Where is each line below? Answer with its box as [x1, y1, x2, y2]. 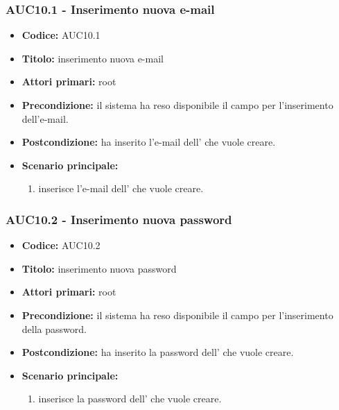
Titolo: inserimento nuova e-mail [21, 51, 164, 65]
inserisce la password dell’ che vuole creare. [38, 391, 222, 406]
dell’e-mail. [21, 111, 69, 126]
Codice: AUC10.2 [21, 238, 101, 253]
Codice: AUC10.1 [21, 28, 101, 42]
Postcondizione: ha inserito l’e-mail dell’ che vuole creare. [21, 135, 276, 149]
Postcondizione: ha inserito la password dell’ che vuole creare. [21, 345, 294, 359]
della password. [21, 321, 87, 336]
